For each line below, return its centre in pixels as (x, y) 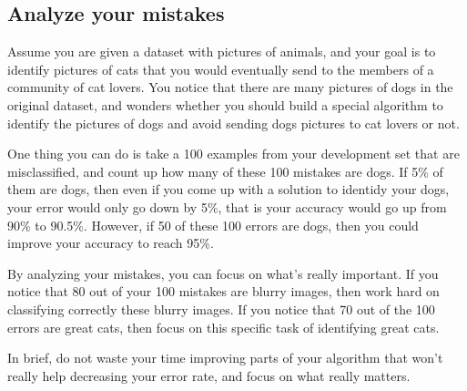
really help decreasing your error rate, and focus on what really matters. (209, 375)
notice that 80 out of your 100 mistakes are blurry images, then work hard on (223, 291)
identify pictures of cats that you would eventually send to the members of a (221, 69)
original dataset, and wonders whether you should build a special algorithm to (225, 104)
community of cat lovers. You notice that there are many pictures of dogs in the (230, 87)
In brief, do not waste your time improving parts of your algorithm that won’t (225, 358)
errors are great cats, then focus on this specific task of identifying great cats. (223, 327)
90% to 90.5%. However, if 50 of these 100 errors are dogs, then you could (213, 225)
